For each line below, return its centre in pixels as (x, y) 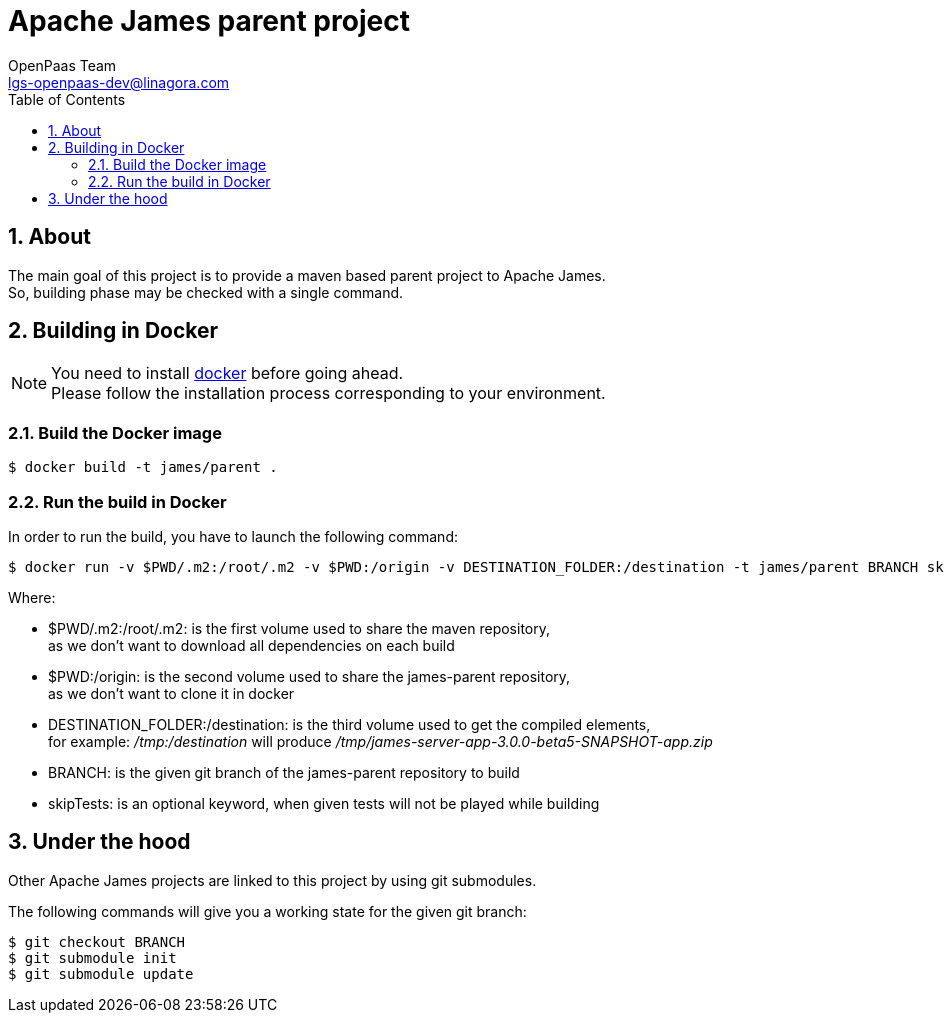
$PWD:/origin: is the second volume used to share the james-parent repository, (309, 676)
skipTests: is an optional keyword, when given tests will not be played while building (324, 803)
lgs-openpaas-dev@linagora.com (119, 82)
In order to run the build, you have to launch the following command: (233, 536)
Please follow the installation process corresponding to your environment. (328, 393)
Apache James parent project (209, 21)
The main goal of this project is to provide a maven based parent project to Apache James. (307, 275)
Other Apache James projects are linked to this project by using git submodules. (272, 880)
